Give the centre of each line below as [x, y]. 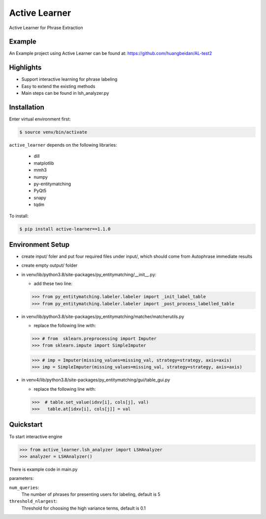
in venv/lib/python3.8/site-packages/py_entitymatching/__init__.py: [89, 275]
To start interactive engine [36, 437]
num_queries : [24, 487]
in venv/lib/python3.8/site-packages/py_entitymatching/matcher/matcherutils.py [103, 317]
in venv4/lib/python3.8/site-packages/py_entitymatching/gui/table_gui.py [96, 380]
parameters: [21, 479]
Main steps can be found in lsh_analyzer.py [65, 93]
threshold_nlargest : [33, 501]
